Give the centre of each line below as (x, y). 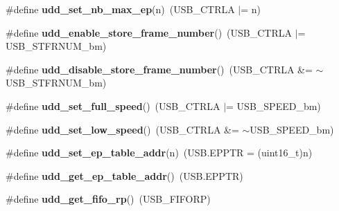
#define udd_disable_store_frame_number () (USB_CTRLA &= (159, 69)
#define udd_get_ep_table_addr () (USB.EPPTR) (124, 175)
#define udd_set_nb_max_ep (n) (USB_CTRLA (120, 9)
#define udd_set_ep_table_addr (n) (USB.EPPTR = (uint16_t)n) (159, 153)
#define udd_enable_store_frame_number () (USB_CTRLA (149, 32)
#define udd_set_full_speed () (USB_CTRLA (113, 105)
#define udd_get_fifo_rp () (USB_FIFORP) (108, 199)
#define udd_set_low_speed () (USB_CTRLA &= (122, 129)
